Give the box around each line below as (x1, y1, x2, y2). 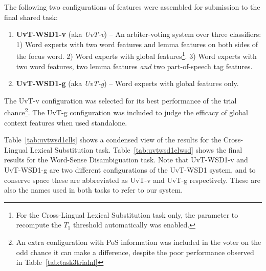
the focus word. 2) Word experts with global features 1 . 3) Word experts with (16, 49, 257, 61)
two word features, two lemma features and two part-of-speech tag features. (16, 60, 253, 71)
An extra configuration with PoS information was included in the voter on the (16, 237, 261, 247)
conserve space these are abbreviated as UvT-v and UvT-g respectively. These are (4, 174, 261, 185)
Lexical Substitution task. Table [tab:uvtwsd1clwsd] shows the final (30, 144, 242, 155)
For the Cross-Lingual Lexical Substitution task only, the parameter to (16, 209, 238, 220)
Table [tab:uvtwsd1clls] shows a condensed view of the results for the (4, 134, 221, 145)
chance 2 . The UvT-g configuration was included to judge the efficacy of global (4, 106, 248, 118)
